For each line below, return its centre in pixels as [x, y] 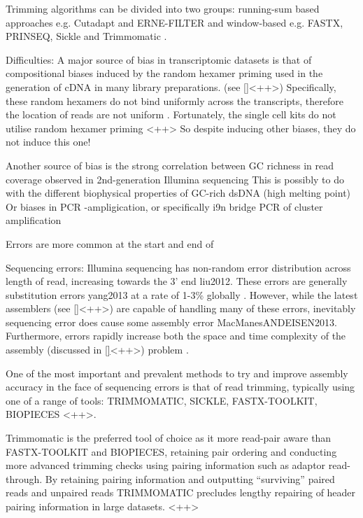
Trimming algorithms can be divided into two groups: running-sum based [163, 8]
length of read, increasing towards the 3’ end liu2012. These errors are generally [177, 281]
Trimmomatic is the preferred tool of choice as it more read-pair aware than [169, 438]
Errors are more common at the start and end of [110, 243]
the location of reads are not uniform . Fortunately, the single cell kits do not [171, 114]
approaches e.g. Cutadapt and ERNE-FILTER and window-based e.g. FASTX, [175, 22]
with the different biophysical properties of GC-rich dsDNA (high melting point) [178, 193]
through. [24, 478]
